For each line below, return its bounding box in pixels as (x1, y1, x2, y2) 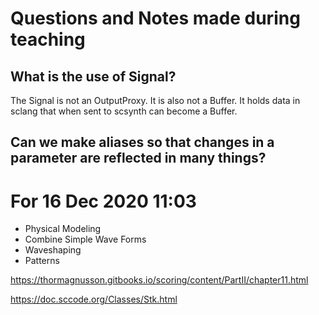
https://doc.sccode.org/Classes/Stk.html (10, 293, 178, 306)
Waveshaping (24, 244, 82, 256)
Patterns (24, 255, 60, 267)
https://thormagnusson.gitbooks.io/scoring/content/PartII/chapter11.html (10, 274, 309, 286)
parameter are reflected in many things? (10, 150, 267, 167)
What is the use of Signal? (10, 68, 177, 85)
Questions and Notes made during (10, 7, 301, 30)
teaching (10, 28, 86, 51)
